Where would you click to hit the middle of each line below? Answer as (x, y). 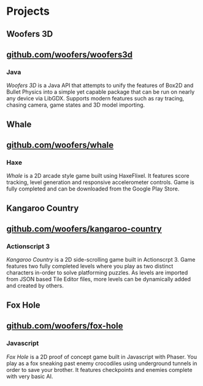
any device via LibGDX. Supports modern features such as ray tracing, (95, 99)
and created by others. (35, 286)
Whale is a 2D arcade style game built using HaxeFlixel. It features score (98, 176)
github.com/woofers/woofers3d (70, 54)
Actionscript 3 (28, 246)
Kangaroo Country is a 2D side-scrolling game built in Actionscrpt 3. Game (101, 260)
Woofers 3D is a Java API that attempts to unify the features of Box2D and (100, 85)
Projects (28, 11)
